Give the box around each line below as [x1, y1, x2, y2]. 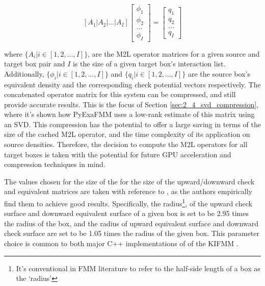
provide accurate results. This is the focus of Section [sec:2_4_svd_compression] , [4, 99, 259, 109]
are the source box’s [188, 68, 250, 79]
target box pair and [4, 58, 65, 69]
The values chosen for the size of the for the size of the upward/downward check [4, 176, 255, 186]
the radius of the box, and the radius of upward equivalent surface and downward [4, 218, 259, 228]
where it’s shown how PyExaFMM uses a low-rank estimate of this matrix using [4, 109, 255, 120]
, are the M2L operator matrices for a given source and [88, 48, 260, 59]
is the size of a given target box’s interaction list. [72, 58, 226, 69]
